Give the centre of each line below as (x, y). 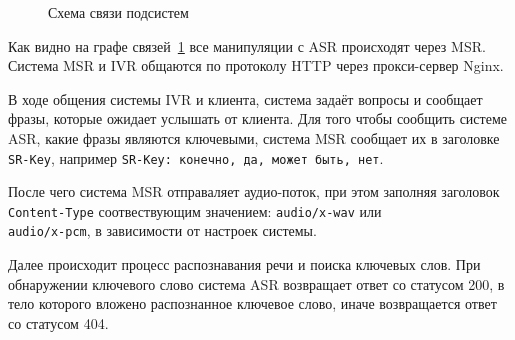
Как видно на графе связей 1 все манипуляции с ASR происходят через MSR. (247, 45)
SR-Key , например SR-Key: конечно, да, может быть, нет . (196, 157)
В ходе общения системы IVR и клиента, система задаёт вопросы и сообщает (245, 98)
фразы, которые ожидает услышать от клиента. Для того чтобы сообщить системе (257, 118)
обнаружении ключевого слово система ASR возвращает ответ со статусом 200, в (256, 283)
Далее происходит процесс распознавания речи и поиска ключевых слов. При (244, 264)
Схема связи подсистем (118, 12)
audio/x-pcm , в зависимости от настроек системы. (162, 230)
